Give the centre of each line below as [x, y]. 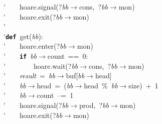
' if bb [20, 56]
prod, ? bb [94, 105]
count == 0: [68, 56]
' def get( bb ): [23, 36]
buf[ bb [75, 76]
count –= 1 [55, 95]
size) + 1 [143, 85]
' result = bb [29, 76]
